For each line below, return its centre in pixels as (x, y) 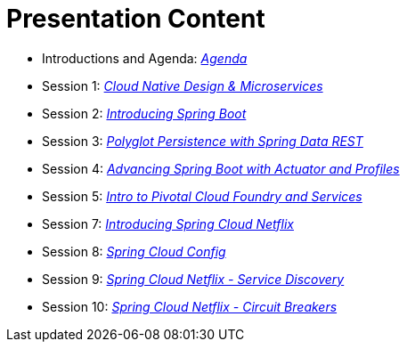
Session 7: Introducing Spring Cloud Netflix (168, 223)
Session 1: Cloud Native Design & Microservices (183, 85)
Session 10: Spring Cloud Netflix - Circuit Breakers (190, 306)
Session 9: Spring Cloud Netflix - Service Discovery (193, 279)
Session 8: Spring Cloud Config (134, 251)
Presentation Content (136, 19)
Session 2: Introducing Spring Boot (144, 113)
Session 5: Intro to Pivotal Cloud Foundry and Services (202, 196)
